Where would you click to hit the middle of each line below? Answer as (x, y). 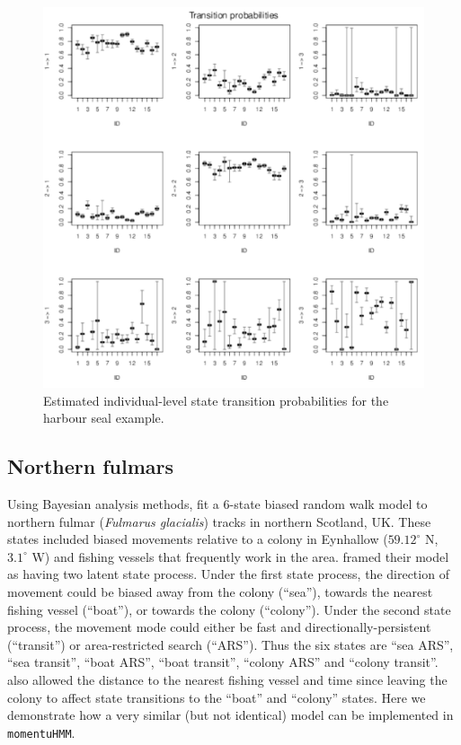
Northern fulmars (91, 466)
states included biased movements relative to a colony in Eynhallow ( (198, 539)
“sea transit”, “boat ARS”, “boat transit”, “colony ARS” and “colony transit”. (223, 662)
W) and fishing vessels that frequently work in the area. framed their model (240, 556)
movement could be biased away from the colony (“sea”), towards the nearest (220, 591)
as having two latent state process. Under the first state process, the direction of (228, 574)
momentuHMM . (41, 732)
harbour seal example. (104, 418)
